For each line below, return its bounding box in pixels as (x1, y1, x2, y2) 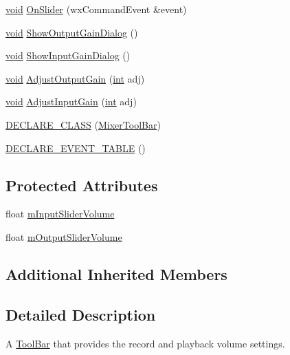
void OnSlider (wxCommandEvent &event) (5, 2, 187, 16)
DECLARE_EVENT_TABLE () (5, 140, 146, 155)
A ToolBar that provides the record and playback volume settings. (5, 336, 285, 350)
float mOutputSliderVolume (5, 229, 122, 244)
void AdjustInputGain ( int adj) (5, 94, 137, 109)
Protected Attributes (5, 174, 158, 195)
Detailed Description (5, 303, 156, 325)
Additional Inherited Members (5, 263, 227, 284)
